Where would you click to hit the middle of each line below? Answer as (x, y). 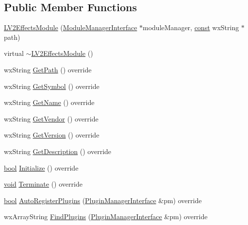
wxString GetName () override (49, 102)
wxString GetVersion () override (52, 135)
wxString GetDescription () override (58, 151)
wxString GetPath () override (48, 69)
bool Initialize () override (41, 167)
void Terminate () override (43, 184)
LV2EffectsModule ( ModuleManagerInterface (71, 27)
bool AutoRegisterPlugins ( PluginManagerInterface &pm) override (103, 200)
